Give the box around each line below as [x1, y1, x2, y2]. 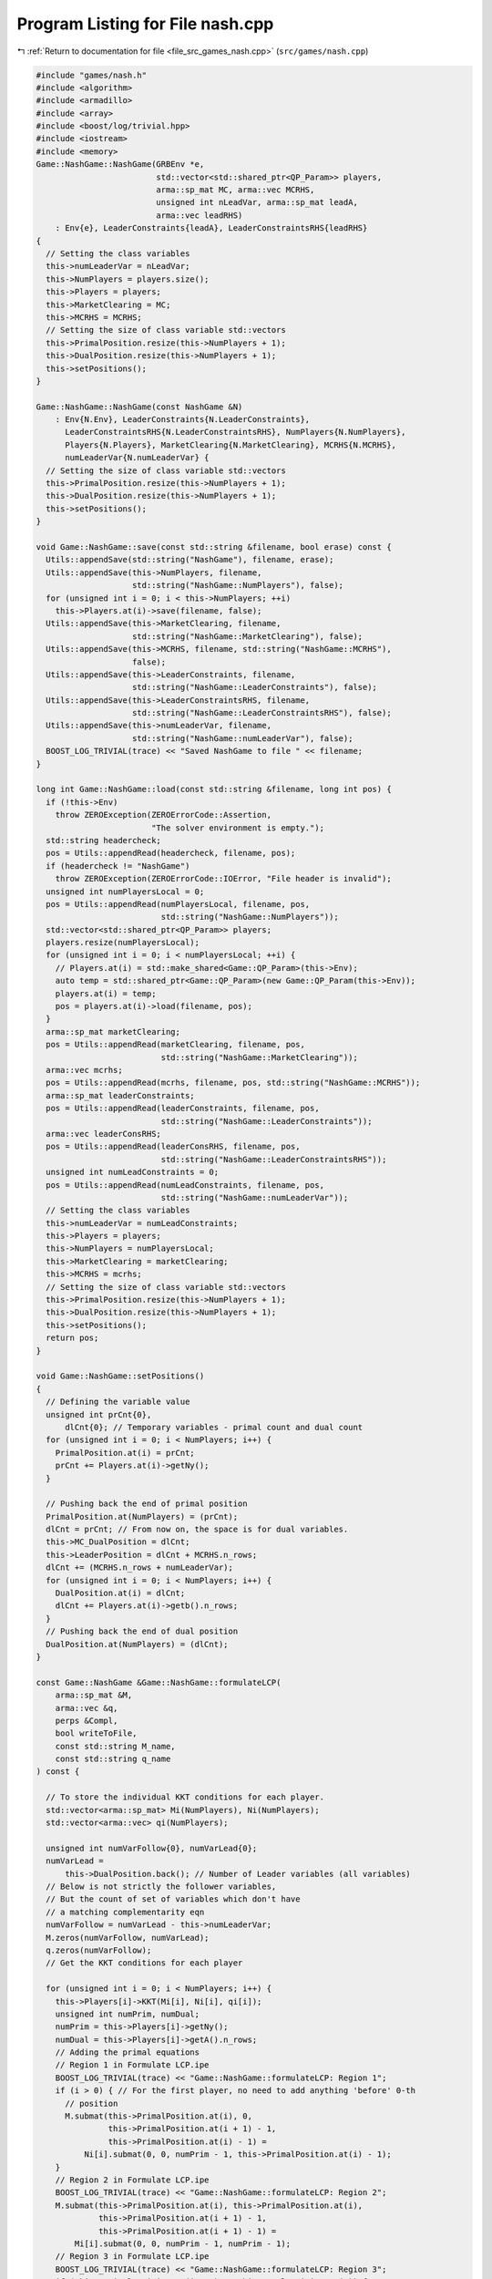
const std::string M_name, [55, 1741, 177, 1751]
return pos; [46, 1333, 99, 1344]
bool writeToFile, [55, 1728, 138, 1738]
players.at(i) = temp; [55, 988, 157, 998]
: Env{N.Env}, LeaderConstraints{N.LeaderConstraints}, [55, 415, 311, 425]
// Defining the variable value [46, 1397, 190, 1408]
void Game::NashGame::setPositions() [36, 1371, 205, 1381]
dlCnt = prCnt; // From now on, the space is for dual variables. [46, 1524, 349, 1535]
